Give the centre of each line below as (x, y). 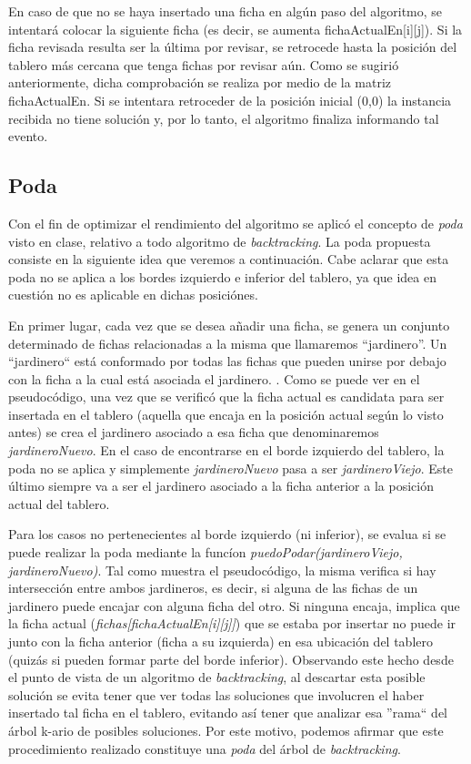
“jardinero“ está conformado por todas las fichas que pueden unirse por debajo (227, 361)
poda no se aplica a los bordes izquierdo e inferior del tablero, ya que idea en (222, 276)
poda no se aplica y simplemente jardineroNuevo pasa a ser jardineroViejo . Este (230, 468)
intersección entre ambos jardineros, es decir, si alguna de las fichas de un (213, 588)
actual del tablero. (59, 503)
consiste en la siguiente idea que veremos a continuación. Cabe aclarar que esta (229, 259)
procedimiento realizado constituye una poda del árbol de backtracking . (205, 748)
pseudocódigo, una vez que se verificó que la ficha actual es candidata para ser (226, 397)
